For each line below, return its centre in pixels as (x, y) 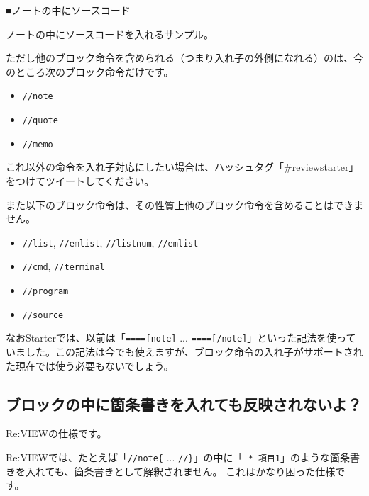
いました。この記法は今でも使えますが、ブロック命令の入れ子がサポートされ (184, 351)
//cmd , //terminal (64, 266)
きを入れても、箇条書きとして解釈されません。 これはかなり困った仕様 (171, 471)
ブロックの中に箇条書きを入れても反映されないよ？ (184, 404)
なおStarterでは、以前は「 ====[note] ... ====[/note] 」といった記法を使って (181, 338)
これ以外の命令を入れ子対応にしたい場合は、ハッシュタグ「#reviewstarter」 (182, 167)
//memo (38, 144)
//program (45, 292)
